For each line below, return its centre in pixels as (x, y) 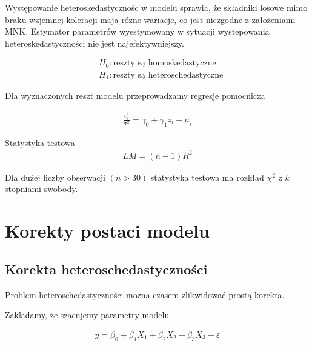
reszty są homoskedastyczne (164, 63)
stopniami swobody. (41, 189)
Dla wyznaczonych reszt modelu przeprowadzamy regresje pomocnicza (135, 95)
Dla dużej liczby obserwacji (55, 177)
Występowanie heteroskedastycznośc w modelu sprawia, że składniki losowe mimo (156, 7)
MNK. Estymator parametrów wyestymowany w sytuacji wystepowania (137, 31)
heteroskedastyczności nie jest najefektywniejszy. (95, 43)
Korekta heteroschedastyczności (106, 269)
